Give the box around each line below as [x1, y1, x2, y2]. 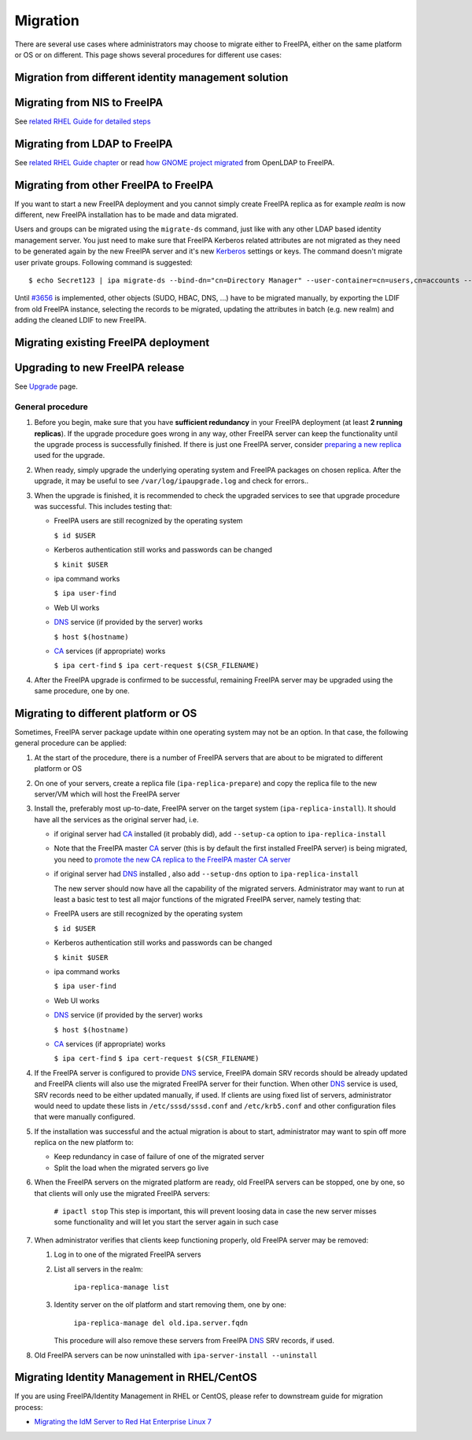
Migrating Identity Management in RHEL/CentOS [14, 1371, 257, 1384]
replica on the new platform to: [34, 1138, 134, 1147]
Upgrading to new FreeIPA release [14, 361, 185, 375]
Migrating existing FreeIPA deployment [14, 336, 210, 349]
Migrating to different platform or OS [14, 707, 197, 720]
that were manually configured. [34, 1112, 135, 1121]
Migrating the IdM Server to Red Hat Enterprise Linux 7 [34, 1417, 212, 1427]
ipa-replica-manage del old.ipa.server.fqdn [73, 1318, 249, 1327]
